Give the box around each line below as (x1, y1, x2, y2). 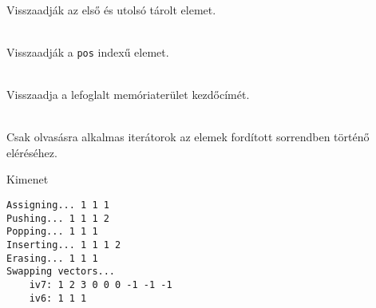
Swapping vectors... (6, 266, 116, 278)
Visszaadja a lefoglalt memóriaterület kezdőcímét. (6, 86, 250, 103)
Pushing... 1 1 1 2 (6, 212, 109, 224)
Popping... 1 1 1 (6, 226, 98, 238)
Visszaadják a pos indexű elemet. (6, 43, 169, 60)
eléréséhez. (6, 144, 57, 160)
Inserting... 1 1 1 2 (6, 239, 121, 251)
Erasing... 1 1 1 (6, 252, 98, 264)
